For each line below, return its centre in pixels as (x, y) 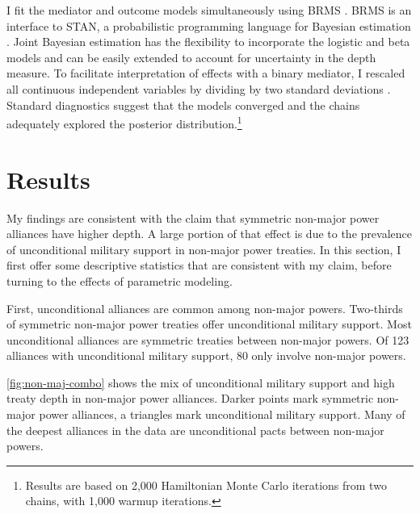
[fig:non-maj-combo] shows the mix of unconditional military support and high (201, 382)
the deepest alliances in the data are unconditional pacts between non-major (195, 430)
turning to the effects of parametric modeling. (120, 280)
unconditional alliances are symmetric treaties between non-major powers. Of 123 (208, 339)
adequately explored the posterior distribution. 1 (124, 122)
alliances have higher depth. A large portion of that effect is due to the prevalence (209, 234)
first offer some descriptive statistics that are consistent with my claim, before (199, 265)
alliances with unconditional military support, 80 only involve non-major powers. (206, 355)
